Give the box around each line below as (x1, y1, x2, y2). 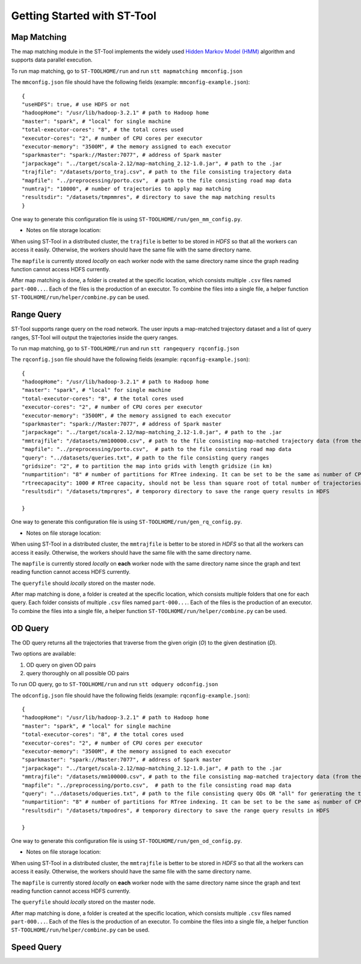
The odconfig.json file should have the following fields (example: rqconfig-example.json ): (11, 691, 250, 699)
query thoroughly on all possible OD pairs (26, 669, 129, 676)
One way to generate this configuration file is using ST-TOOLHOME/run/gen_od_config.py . (11, 837, 242, 844)
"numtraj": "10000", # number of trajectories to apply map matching (22, 185, 232, 192)
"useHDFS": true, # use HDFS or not (22, 101, 130, 108)
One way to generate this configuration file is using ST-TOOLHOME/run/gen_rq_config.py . (11, 518, 242, 526)
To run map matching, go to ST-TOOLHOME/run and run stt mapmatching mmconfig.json (11, 67, 243, 75)
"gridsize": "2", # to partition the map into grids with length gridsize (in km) (22, 462, 273, 470)
